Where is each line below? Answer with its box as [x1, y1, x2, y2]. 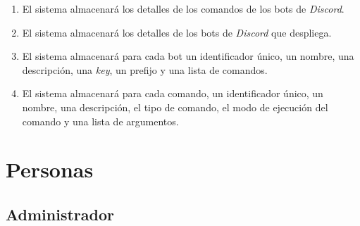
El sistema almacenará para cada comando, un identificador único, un [22, 86, 323, 101]
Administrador [6, 203, 114, 225]
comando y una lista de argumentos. [22, 113, 179, 128]
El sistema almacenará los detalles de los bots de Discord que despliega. [22, 25, 332, 39]
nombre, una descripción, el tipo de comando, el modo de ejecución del [22, 99, 328, 114]
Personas [6, 155, 94, 184]
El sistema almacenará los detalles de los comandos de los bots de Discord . [22, 1, 345, 15]
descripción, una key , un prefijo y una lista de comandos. [22, 62, 268, 77]
